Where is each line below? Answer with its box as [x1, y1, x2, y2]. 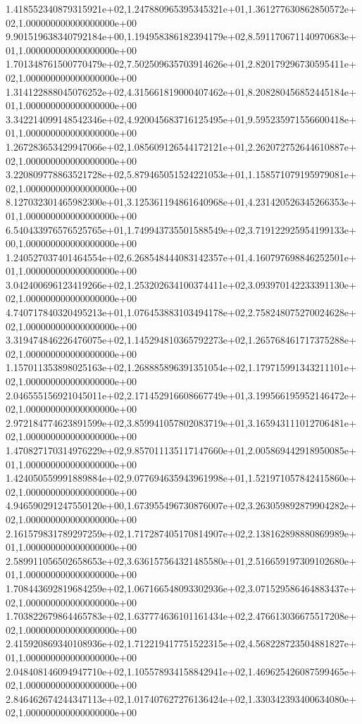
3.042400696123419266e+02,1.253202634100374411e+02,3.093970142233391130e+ [6, 277, 356, 292]
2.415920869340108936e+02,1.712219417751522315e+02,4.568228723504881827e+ [6, 636, 356, 651]
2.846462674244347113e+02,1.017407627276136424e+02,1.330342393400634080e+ [6, 691, 356, 706]
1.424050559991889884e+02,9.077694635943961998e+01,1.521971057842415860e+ [6, 470, 356, 485]
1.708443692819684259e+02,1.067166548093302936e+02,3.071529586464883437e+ [6, 580, 356, 595]
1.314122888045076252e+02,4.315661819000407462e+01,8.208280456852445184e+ [6, 84, 356, 99]
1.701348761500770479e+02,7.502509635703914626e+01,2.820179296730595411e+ [6, 56, 356, 71]
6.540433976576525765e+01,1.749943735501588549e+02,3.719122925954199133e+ [6, 222, 356, 237]
